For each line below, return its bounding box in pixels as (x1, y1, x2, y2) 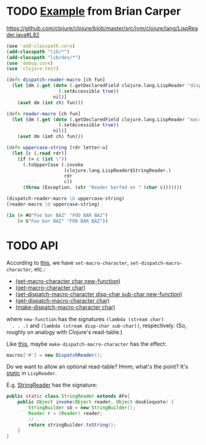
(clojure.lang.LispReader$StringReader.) (64, 167, 172, 173)
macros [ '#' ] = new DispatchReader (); (6, 352, 103, 358)
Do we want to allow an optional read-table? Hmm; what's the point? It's (6, 363, 188, 370)
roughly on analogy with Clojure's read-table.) (6, 328, 123, 335)
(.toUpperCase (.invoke (22, 161, 84, 168)
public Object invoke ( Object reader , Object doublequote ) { (17, 399, 174, 405)
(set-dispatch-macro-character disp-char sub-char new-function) (15, 290, 183, 298)
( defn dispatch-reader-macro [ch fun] (6, 77, 105, 83)
